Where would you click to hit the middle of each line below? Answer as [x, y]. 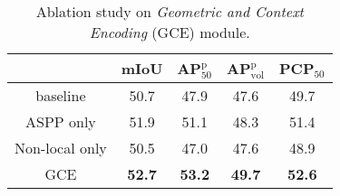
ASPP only [60, 122]
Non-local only [61, 148]
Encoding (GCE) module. [170, 32]
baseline [61, 96]
